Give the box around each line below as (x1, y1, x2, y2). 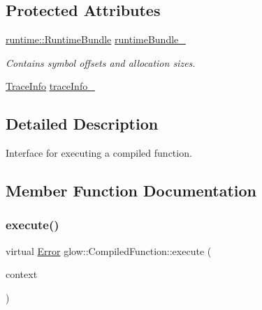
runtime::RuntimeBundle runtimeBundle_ (6, 32, 186, 47)
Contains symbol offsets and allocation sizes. (6, 55, 196, 70)
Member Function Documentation (6, 180, 257, 201)
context (6, 267, 38, 281)
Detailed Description (6, 113, 159, 134)
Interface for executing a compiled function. (6, 146, 192, 160)
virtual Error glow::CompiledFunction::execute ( (6, 243, 212, 258)
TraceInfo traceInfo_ (6, 79, 95, 93)
